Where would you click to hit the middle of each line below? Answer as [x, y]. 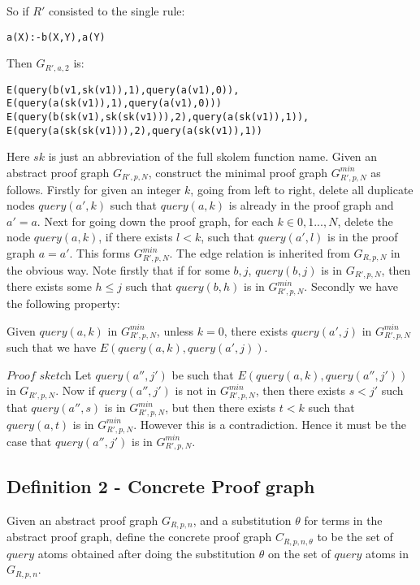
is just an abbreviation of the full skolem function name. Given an [213, 156]
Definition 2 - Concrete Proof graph [161, 485]
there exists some [49, 286]
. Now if [75, 390]
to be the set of [355, 537]
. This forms [100, 253]
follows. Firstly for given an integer [94, 189]
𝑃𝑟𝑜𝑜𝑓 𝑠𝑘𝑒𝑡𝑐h [39, 376]
